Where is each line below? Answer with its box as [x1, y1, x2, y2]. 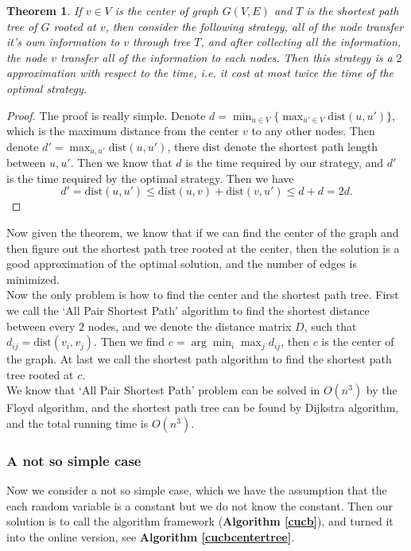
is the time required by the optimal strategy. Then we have [6, 169, 294, 186]
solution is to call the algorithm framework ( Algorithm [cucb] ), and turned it [6, 513, 394, 530]
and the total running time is [6, 414, 149, 431]
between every [6, 317, 76, 334]
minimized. [6, 270, 60, 287]
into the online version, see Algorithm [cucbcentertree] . [6, 528, 295, 545]
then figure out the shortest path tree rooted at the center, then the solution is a [6, 239, 400, 256]
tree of [6, 17, 37, 34]
